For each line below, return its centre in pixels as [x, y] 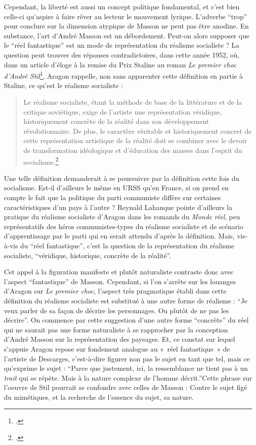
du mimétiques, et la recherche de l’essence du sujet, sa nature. [99, 397]
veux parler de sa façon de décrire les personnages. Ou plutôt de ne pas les [116, 310]
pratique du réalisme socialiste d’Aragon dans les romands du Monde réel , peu [122, 217]
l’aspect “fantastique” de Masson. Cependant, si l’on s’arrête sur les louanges [120, 281]
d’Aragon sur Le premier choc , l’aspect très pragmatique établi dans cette [115, 291]
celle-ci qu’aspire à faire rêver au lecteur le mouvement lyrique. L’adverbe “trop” [126, 16]
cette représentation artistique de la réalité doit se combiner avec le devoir [135, 140]
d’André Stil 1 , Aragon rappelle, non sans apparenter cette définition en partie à [124, 75]
